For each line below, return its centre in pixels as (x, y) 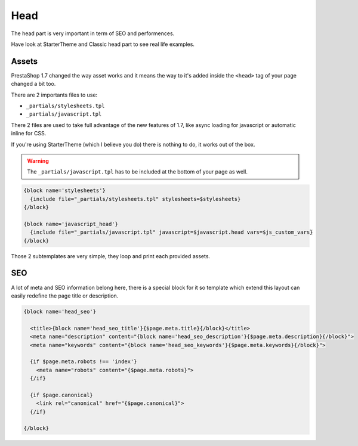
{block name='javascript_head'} (71, 224)
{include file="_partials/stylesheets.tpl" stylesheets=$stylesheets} (135, 199)
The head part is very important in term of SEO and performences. (93, 33)
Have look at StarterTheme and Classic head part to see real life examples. (103, 44)
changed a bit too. (33, 84)
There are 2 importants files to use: (54, 95)
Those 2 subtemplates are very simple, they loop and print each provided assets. (111, 256)
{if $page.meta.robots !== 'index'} (84, 362)
